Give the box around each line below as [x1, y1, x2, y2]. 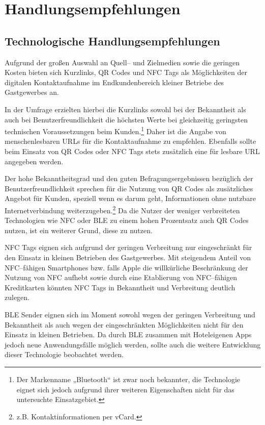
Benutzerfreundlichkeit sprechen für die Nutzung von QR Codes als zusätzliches [5, 183, 253, 193]
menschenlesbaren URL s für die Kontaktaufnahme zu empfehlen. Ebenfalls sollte [5, 136, 256, 146]
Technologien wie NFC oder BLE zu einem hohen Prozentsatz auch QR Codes [5, 215, 249, 226]
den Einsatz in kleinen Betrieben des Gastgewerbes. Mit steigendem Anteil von [5, 252, 251, 262]
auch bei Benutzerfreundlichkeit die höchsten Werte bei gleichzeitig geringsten [5, 114, 248, 124]
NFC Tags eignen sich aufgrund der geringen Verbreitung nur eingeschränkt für [5, 242, 252, 253]
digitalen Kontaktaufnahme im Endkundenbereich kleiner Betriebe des [5, 77, 224, 87]
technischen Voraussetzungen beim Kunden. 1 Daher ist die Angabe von [5, 124, 226, 136]
